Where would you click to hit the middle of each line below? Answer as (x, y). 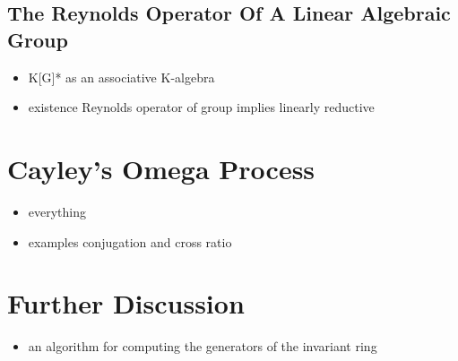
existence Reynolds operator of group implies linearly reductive (201, 107)
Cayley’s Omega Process (161, 168)
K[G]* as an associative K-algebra (121, 77)
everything (57, 211)
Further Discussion (126, 303)
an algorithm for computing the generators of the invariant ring (203, 346)
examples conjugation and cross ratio (130, 241)
